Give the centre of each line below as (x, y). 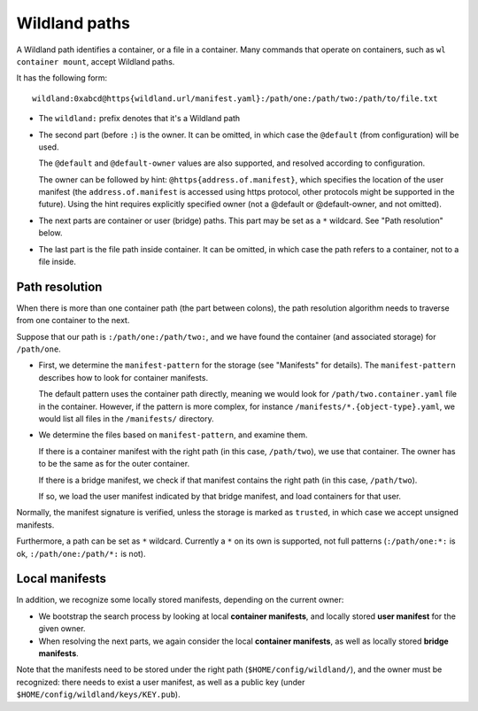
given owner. (62, 629)
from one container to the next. (73, 321)
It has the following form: (62, 78)
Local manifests (61, 579)
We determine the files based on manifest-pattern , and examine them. (173, 435)
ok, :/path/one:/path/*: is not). (81, 553)
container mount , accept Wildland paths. (96, 61)
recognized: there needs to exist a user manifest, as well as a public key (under (161, 682)
